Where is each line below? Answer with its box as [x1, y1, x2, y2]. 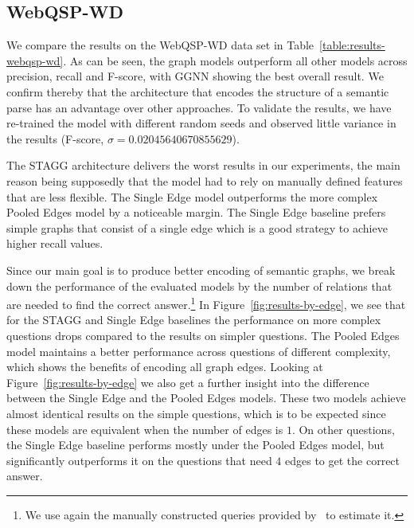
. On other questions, [291, 420, 395, 437]
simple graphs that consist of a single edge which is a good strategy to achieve [6, 219, 388, 236]
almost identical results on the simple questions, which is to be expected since [6, 405, 386, 421]
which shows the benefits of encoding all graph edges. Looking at [6, 358, 323, 375]
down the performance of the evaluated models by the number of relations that [6, 277, 393, 294]
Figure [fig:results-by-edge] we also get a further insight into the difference [6, 374, 369, 390]
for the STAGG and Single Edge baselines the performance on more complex [6, 311, 381, 328]
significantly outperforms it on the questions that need [6, 452, 272, 468]
